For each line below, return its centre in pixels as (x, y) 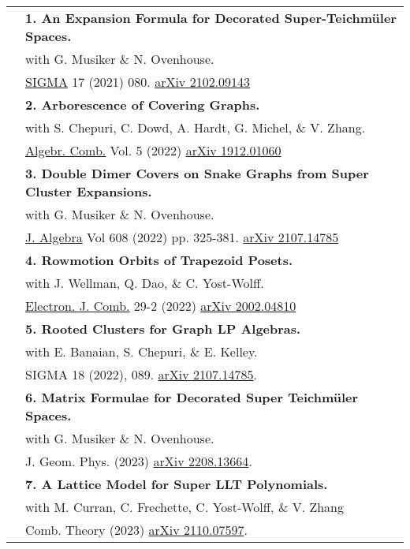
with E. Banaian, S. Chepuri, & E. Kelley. (142, 351)
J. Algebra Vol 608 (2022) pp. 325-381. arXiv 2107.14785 (182, 237)
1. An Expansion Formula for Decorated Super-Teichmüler (211, 18)
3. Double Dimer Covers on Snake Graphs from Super (197, 173)
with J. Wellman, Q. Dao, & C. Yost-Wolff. (145, 283)
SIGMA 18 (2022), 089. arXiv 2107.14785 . (141, 374)
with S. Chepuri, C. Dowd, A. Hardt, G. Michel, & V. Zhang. (196, 127)
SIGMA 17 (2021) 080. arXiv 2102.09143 (138, 82)
